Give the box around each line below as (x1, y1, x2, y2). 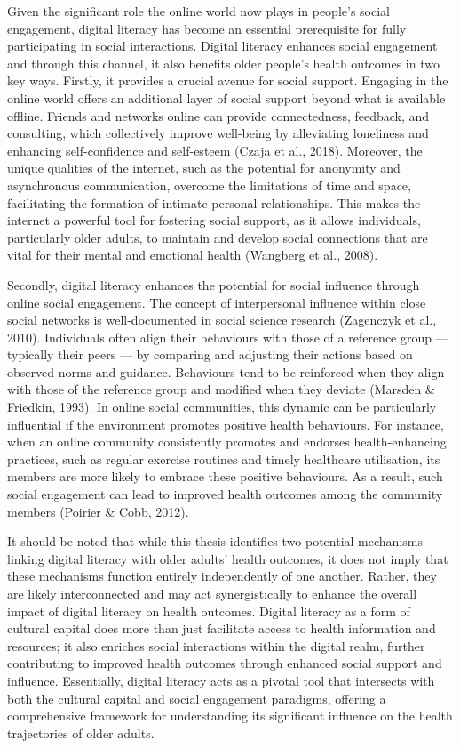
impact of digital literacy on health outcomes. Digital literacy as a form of (7, 601, 410, 620)
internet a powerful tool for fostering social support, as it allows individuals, (7, 211, 421, 229)
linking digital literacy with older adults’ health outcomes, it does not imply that (7, 549, 448, 567)
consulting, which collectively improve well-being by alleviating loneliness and (7, 124, 429, 142)
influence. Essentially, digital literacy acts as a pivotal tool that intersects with (7, 671, 435, 689)
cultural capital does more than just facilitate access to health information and (7, 619, 436, 638)
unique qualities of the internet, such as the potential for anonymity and (7, 158, 401, 177)
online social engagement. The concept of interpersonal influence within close (7, 293, 426, 311)
